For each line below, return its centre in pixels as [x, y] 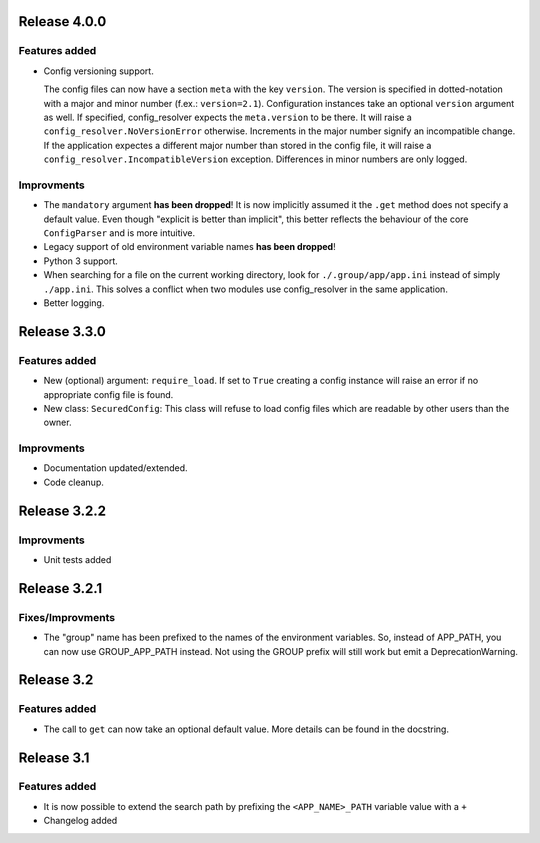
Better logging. [74, 302]
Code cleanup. [73, 482]
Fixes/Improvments [66, 617]
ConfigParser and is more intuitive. [119, 233]
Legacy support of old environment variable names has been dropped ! [189, 247]
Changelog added [80, 821]
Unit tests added [77, 559]
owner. [57, 422]
